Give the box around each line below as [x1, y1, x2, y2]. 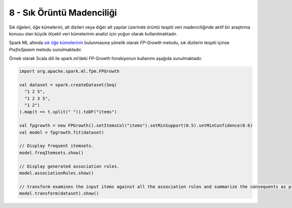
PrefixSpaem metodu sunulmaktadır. [9, 47, 82, 52]
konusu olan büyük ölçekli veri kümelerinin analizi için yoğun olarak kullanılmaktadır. [9, 31, 178, 36]
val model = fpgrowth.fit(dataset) [19, 129, 104, 135]
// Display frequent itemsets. [19, 143, 94, 149]
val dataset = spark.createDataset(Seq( [19, 82, 117, 87]
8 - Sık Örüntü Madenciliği [9, 7, 117, 18]
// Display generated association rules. [19, 163, 120, 169]
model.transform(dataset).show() [19, 191, 99, 196]
